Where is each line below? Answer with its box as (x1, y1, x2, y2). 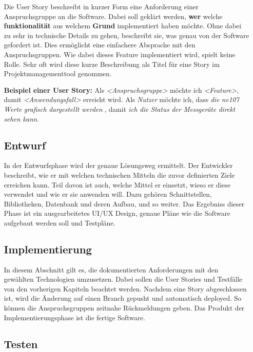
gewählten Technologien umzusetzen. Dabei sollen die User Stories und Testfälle (4, 274, 243, 284)
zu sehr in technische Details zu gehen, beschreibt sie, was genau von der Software (4, 30, 249, 40)
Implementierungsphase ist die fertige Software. (4, 312, 145, 322)
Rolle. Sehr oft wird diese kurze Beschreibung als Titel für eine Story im (4, 59, 220, 69)
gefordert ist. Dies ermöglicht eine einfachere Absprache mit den (4, 40, 195, 50)
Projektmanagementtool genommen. (4, 68, 112, 79)
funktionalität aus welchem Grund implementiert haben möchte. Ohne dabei (4, 21, 241, 31)
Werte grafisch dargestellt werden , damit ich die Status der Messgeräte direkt (4, 104, 235, 114)
